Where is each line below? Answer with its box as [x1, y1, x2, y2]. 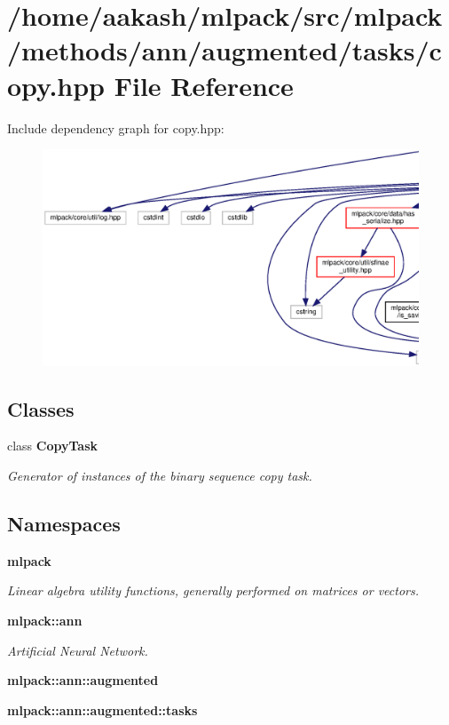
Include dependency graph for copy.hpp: [7, 118, 224, 137]
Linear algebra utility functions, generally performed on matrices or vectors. [7, 581, 420, 600]
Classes [7, 394, 75, 422]
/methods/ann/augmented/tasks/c [7, 32, 442, 68]
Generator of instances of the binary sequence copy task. [7, 466, 312, 484]
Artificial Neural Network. [7, 641, 148, 659]
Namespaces [7, 509, 121, 537]
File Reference [114, 67, 294, 103]
